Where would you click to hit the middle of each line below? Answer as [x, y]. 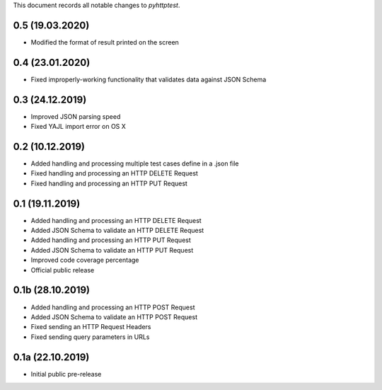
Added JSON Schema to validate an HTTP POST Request [114, 317]
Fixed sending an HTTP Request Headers [91, 327]
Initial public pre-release [66, 374]
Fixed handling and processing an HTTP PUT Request [109, 183]
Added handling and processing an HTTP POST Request [113, 307]
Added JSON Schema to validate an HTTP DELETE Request [117, 231]
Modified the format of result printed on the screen [105, 42]
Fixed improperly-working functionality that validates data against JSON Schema [149, 79]
